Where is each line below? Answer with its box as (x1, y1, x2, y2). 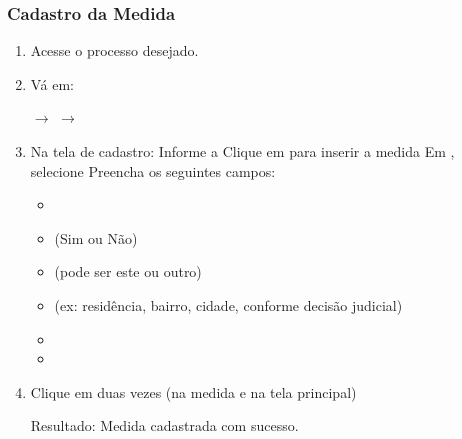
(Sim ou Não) (54, 227, 138, 248)
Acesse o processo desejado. (30, 40, 199, 61)
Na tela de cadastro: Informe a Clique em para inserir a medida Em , (30, 141, 455, 161)
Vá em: (30, 73, 74, 94)
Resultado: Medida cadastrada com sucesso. (30, 415, 299, 436)
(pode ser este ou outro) (54, 261, 202, 282)
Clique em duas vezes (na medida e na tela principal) (30, 381, 357, 402)
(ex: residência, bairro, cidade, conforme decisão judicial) (54, 294, 403, 315)
